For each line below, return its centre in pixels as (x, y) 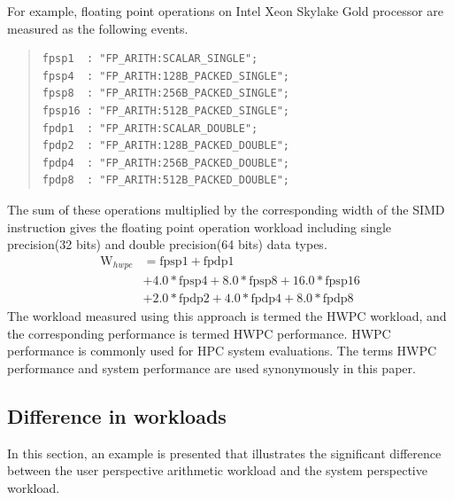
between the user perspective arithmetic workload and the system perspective (217, 470)
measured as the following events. (98, 28)
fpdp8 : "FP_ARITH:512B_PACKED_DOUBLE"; (165, 180)
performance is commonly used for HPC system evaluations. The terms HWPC (222, 351)
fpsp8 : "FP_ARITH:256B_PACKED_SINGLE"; (165, 94)
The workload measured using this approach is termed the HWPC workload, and (227, 316)
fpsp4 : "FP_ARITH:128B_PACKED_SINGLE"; (165, 76)
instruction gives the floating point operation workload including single (200, 227)
